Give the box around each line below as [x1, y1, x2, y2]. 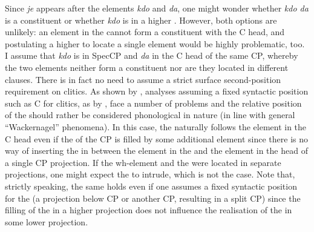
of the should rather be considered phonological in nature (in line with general [5, 108, 295, 121]
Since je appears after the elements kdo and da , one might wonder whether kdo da [5, 2, 309, 14]
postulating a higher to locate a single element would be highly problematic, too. [5, 37, 305, 50]
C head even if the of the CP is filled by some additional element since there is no [5, 132, 308, 145]
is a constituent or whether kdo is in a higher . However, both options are [5, 13, 277, 26]
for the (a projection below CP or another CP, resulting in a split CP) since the [5, 191, 301, 204]
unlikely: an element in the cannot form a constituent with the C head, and [5, 25, 285, 38]
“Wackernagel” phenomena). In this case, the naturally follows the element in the [5, 120, 307, 133]
